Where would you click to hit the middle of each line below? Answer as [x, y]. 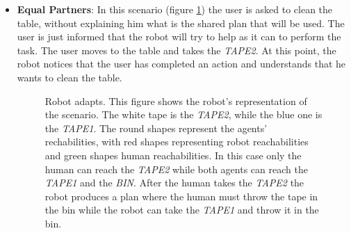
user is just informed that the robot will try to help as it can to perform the [179, 37]
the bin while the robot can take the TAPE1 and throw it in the [182, 210]
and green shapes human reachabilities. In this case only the [173, 155]
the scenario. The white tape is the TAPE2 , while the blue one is [183, 114]
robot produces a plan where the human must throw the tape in [181, 196]
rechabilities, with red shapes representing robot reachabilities [177, 142]
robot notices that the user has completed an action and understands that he [181, 64]
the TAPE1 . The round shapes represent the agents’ [156, 128]
